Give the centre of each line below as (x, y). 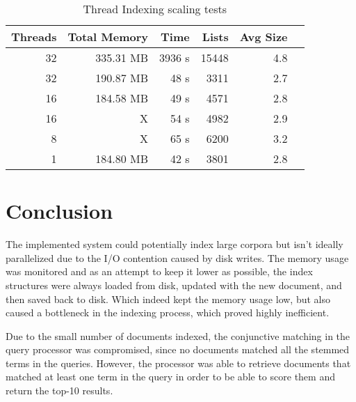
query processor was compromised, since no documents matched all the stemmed (178, 349)
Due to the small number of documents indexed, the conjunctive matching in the (178, 335)
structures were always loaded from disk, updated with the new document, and (174, 285)
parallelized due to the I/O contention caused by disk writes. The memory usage (177, 257)
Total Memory (108, 37)
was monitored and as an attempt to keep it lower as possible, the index (159, 271)
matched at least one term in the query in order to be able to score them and (170, 377)
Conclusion (59, 211)
